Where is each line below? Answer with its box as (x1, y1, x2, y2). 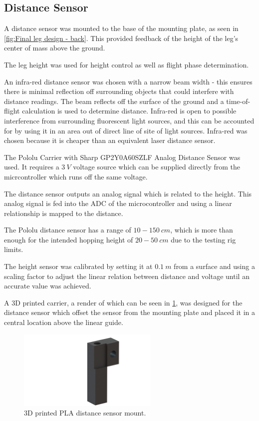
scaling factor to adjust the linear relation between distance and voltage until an (4, 270, 250, 281)
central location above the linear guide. (4, 317, 123, 327)
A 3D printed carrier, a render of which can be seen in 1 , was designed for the (4, 297, 243, 307)
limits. (4, 244, 23, 254)
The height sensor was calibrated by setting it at (4, 261, 153, 271)
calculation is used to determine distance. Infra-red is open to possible (22, 105, 237, 116)
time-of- (226, 95, 251, 106)
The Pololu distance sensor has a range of (4, 224, 131, 235)
